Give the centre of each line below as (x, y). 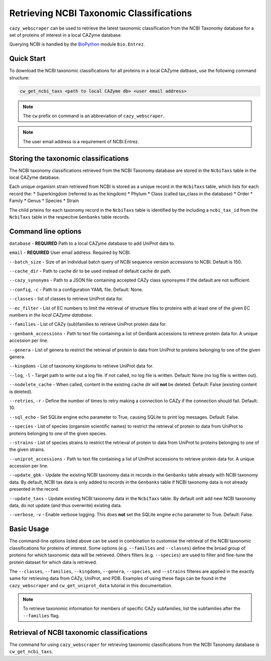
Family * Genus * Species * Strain (44, 201)
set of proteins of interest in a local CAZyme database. (66, 35)
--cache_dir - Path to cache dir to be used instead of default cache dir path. (90, 271)
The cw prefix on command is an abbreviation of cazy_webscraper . (94, 116)
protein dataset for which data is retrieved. (53, 562)
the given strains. (27, 449)
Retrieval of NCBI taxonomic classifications (79, 633)
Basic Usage (29, 529)
